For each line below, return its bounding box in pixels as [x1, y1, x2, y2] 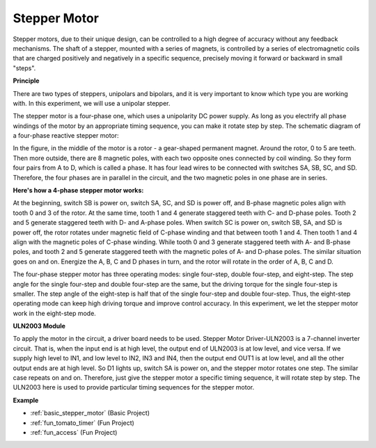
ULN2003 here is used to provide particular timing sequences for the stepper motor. [13, 383, 255, 392]
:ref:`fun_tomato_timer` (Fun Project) [30, 418, 135, 427]
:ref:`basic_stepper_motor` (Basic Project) [30, 409, 150, 417]
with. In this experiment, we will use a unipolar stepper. [13, 99, 171, 107]
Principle [13, 77, 40, 85]
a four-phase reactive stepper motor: [13, 131, 119, 140]
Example [13, 396, 39, 404]
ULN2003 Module [13, 322, 66, 330]
